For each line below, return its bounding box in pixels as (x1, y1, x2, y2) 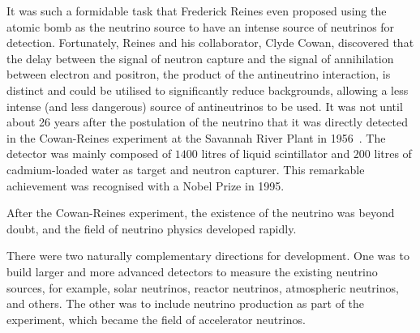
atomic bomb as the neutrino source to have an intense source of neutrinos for (6, 18, 395, 35)
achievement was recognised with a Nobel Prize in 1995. (6, 177, 285, 194)
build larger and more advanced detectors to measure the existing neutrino (6, 263, 378, 280)
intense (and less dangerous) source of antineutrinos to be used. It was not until (6, 97, 403, 114)
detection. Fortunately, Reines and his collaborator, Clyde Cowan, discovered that (6, 34, 414, 51)
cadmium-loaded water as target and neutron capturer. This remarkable (6, 160, 365, 177)
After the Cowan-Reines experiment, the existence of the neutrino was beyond (6, 204, 395, 221)
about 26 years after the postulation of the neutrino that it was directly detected (6, 113, 409, 130)
